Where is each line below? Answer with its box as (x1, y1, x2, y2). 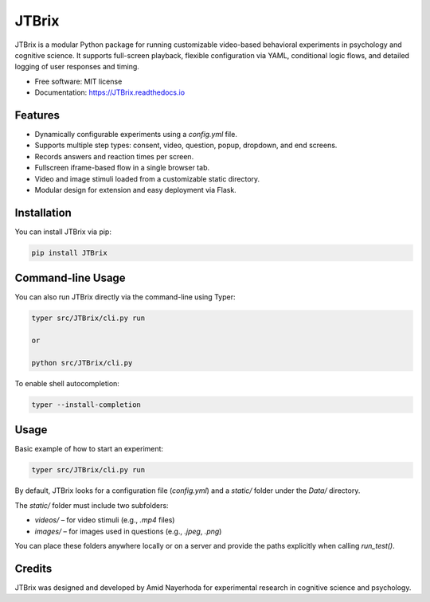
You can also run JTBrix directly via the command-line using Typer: (14, 292, 236, 302)
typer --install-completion (31, 400, 141, 409)
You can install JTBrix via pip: (14, 227, 111, 236)
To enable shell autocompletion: (14, 378, 119, 388)
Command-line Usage (14, 272, 127, 285)
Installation (14, 205, 72, 219)
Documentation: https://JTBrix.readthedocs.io (34, 88, 186, 97)
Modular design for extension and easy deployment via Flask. (34, 185, 236, 194)
